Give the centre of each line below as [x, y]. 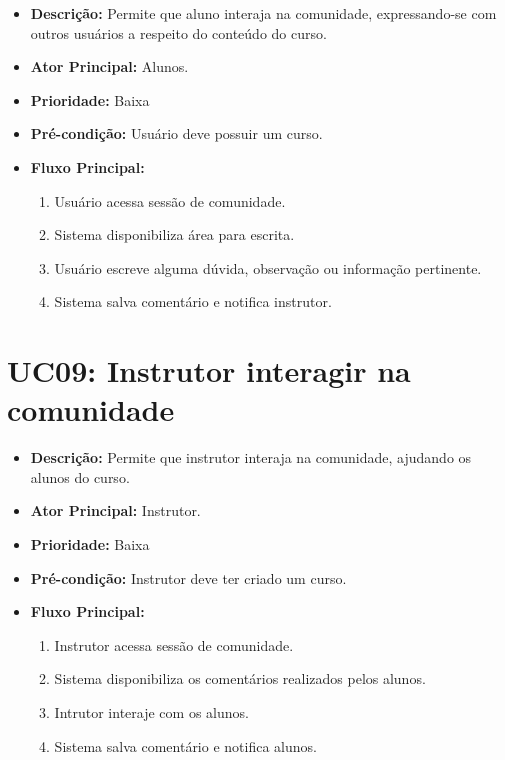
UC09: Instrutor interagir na [209, 370]
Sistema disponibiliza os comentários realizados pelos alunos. [240, 678]
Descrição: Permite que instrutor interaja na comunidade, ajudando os [251, 457]
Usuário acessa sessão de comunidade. [170, 200]
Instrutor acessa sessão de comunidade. [174, 644]
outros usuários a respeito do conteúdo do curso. [178, 32]
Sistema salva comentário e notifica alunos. [185, 745]
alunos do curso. [80, 476]
